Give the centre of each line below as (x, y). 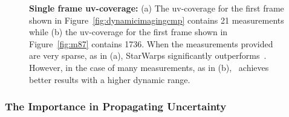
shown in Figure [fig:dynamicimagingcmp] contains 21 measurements (157, 20)
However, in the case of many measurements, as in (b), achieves (149, 67)
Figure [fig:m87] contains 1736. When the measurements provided (151, 43)
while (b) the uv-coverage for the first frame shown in (128, 32)
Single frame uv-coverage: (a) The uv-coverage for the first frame (157, 8)
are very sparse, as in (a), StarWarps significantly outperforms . (148, 55)
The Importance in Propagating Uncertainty (116, 106)
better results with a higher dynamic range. (110, 79)
